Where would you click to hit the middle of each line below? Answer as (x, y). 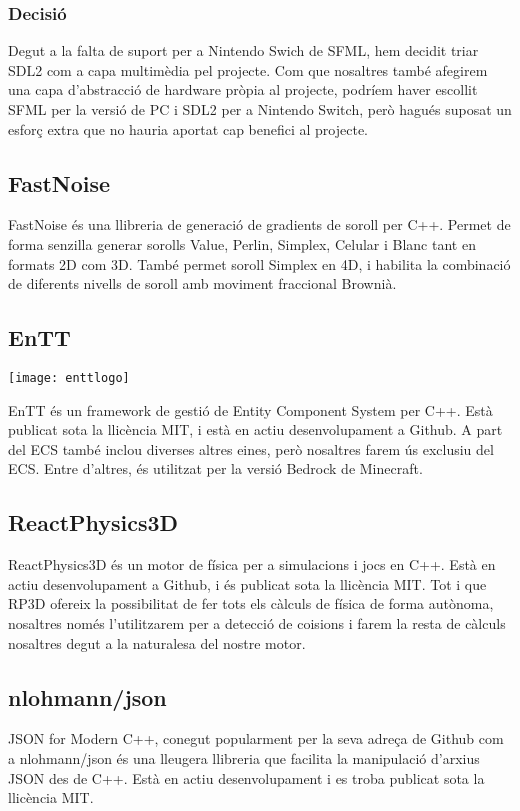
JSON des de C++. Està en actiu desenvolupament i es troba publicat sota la (246, 777)
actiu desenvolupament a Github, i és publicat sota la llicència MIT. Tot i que (247, 583)
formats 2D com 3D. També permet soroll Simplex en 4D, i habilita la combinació (259, 263)
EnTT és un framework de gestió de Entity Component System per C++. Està (250, 409)
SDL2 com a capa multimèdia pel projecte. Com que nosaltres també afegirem (248, 69)
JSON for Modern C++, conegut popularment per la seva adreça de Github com (256, 738)
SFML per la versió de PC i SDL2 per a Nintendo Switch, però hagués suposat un (260, 109)
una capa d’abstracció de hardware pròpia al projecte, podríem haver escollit (243, 89)
